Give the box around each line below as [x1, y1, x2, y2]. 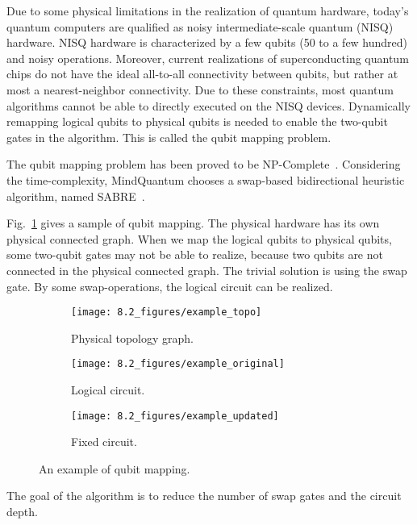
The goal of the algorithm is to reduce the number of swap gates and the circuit [6, 487, 402, 504]
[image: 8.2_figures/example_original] [71, 358, 285, 370]
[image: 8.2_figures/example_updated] [71, 410, 279, 422]
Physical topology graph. [71, 329, 194, 346]
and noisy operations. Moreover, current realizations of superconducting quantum [6, 49, 409, 66]
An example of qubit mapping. [39, 460, 190, 477]
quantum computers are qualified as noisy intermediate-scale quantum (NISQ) [6, 18, 394, 35]
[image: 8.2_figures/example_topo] [71, 306, 262, 319]
